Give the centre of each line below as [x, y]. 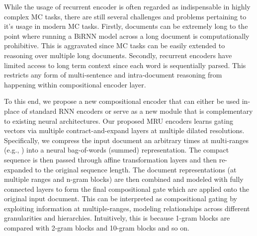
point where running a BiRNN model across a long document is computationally [127, 36]
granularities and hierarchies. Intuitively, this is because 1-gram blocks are [117, 218]
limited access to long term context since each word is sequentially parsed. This [125, 65]
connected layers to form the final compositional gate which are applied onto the [127, 189]
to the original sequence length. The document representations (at [136, 169]
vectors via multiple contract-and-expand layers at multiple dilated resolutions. [124, 130]
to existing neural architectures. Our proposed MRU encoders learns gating [119, 120]
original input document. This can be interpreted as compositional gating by [121, 198]
